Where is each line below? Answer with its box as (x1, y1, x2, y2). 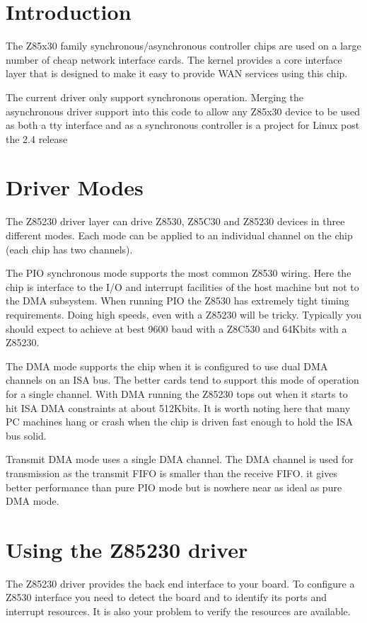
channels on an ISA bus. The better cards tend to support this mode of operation (6, 372, 359, 387)
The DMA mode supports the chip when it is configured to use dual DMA (6, 358, 328, 373)
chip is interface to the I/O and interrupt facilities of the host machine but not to (6, 279, 359, 294)
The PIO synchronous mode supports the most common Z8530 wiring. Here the (6, 265, 351, 280)
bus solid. (6, 428, 47, 442)
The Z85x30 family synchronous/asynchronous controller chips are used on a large (6, 38, 361, 53)
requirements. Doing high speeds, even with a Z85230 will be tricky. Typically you (6, 307, 361, 321)
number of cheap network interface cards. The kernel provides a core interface (6, 52, 342, 67)
